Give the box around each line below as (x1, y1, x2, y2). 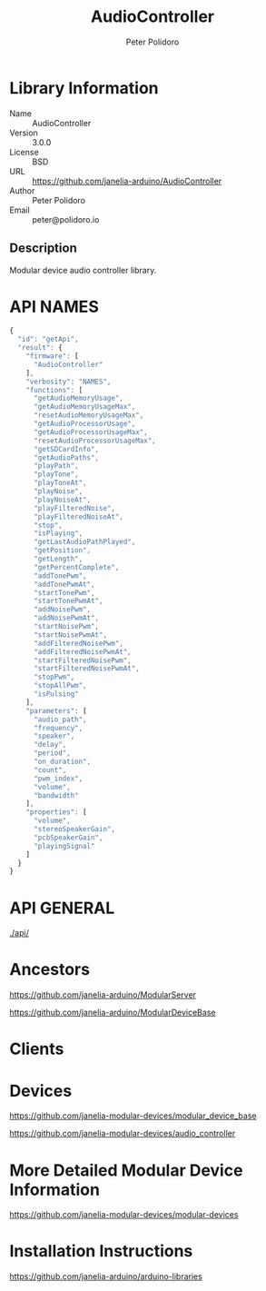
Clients (9, 1038, 64, 1059)
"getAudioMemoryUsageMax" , (33, 402, 136, 412)
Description (9, 241, 77, 256)
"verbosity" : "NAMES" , (25, 377, 112, 386)
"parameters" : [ (25, 706, 88, 715)
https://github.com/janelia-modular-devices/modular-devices (9, 1209, 239, 1220)
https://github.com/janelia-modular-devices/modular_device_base (9, 1110, 257, 1121)
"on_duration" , (33, 757, 92, 767)
